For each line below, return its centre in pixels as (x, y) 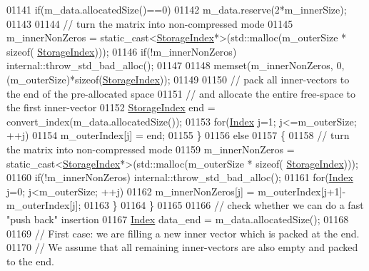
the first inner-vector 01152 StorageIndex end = (111, 107)
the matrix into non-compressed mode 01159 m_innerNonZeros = (151, 149)
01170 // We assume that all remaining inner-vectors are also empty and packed (182, 247)
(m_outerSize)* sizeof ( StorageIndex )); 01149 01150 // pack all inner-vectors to (178, 79)
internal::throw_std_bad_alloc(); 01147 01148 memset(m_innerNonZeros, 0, (176, 65)
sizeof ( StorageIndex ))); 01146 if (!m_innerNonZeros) (122, 51)
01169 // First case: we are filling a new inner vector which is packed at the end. (183, 233)
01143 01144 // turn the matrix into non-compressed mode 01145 (150, 23)
